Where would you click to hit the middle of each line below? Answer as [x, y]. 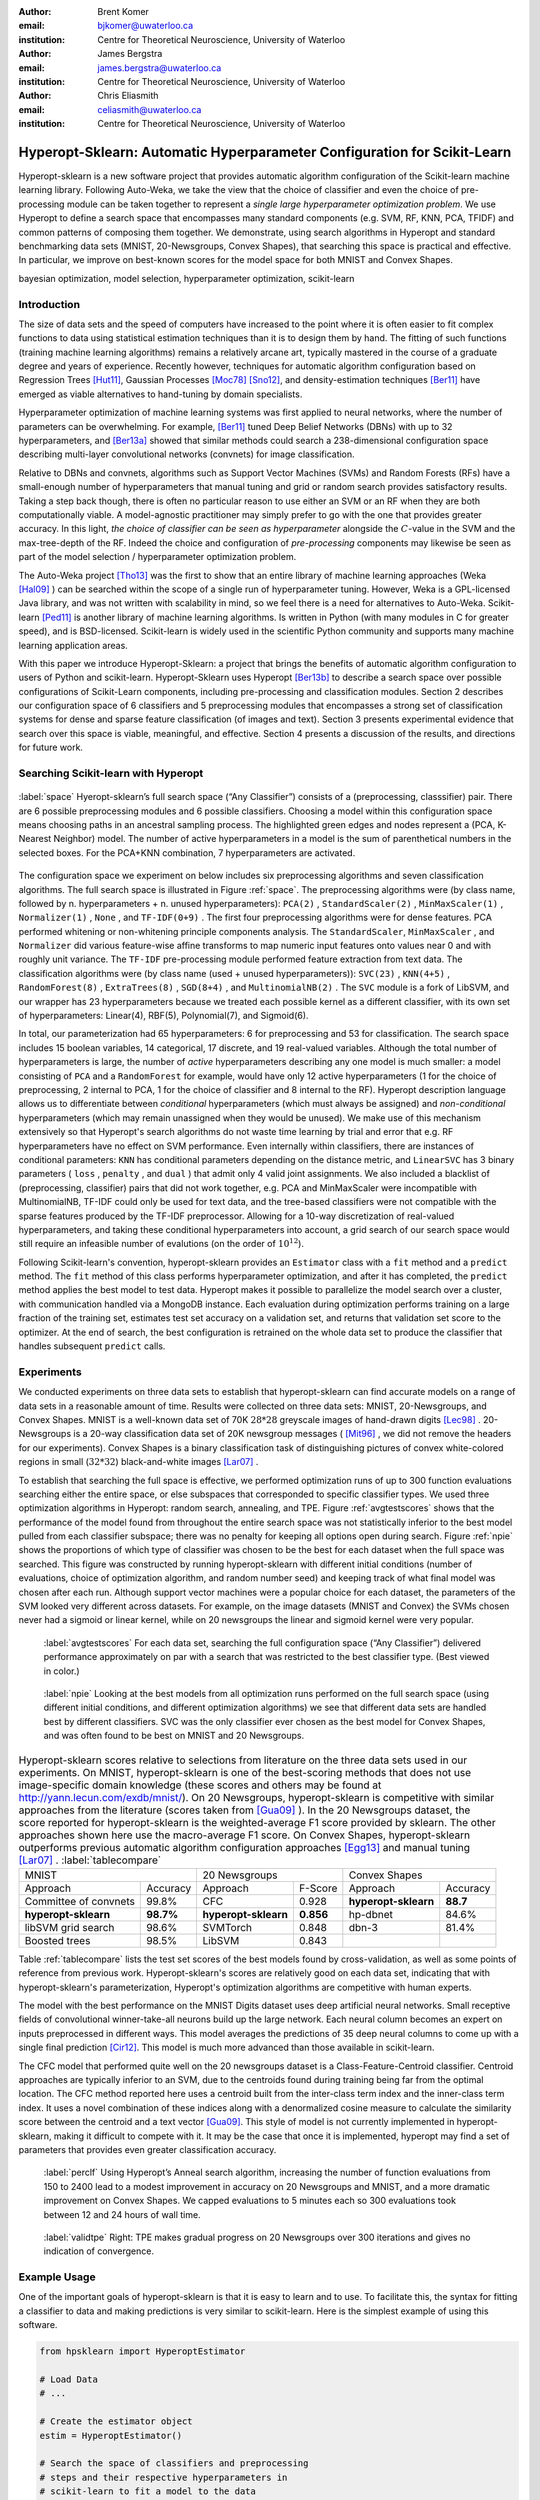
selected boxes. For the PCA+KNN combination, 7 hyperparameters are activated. [187, 852]
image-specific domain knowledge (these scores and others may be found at [200, 1785]
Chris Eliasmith [128, 96]
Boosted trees [57, 1940]
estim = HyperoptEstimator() [111, 2435]
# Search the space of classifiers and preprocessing [174, 2463]
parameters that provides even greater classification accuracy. [147, 2149]
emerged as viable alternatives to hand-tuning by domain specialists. [160, 394]
